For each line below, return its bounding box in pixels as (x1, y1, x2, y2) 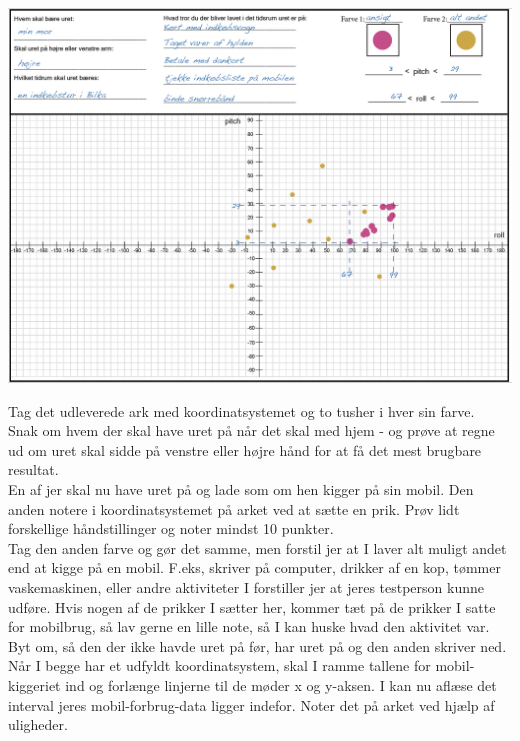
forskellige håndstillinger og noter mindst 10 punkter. (8, 518, 334, 539)
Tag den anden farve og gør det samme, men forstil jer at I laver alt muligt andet (8, 537, 507, 558)
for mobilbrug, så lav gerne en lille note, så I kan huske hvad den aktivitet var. (8, 616, 490, 637)
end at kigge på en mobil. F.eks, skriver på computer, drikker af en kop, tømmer (8, 557, 501, 578)
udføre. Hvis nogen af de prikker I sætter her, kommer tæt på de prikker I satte (8, 596, 496, 617)
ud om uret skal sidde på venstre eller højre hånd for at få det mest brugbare (8, 439, 482, 460)
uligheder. (8, 714, 68, 735)
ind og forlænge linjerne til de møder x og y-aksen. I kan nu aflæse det (65, 674, 497, 695)
